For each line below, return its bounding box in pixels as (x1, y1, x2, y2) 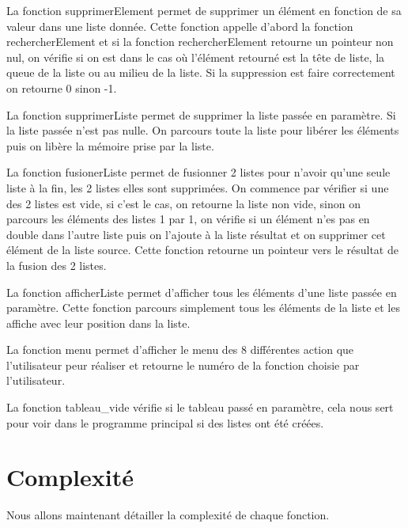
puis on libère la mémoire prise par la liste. (6, 137, 214, 154)
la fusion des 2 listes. (6, 256, 107, 273)
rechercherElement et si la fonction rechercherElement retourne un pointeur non (6, 33, 394, 50)
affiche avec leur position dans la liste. (6, 314, 191, 331)
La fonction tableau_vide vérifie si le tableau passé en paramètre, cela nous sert (6, 399, 394, 416)
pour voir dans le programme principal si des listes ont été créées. (6, 414, 324, 431)
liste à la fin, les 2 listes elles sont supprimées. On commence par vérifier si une (6, 179, 389, 196)
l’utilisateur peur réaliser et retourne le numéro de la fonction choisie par (6, 356, 360, 373)
